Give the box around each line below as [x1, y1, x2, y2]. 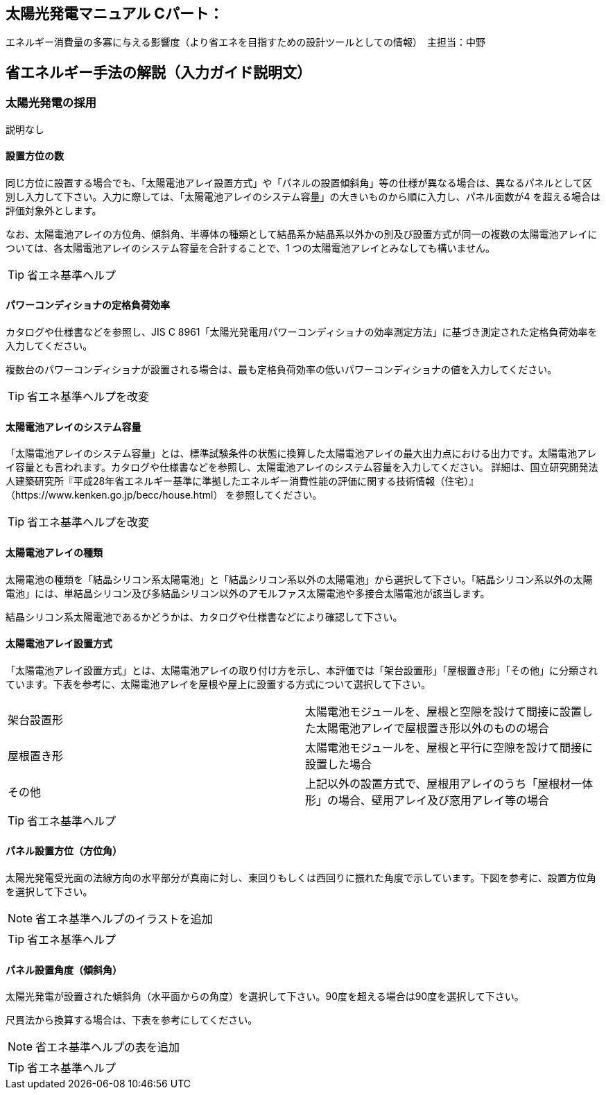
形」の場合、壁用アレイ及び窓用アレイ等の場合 [305, 793, 550, 807]
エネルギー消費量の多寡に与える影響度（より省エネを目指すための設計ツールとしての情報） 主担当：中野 [6, 36, 485, 49]
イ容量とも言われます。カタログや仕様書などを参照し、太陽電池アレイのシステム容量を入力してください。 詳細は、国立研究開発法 [6, 461, 598, 474]
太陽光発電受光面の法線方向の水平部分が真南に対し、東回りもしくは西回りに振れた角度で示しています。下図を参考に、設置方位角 [6, 871, 596, 883]
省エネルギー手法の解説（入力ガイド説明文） [6, 63, 311, 81]
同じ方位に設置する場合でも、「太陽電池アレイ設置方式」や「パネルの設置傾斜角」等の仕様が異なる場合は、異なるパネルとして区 [6, 176, 593, 189]
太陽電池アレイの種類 [6, 546, 103, 558]
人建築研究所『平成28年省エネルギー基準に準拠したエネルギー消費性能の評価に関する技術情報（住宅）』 [6, 475, 479, 488]
